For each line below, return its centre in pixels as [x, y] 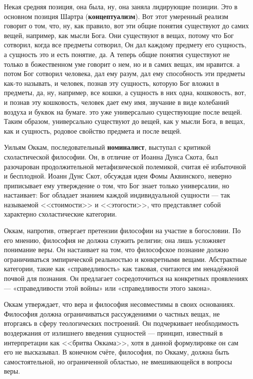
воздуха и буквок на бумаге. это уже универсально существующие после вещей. [123, 111]
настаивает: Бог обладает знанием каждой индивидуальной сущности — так [117, 195]
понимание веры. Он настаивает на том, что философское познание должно [117, 249]
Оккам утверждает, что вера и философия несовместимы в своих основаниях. [120, 304]
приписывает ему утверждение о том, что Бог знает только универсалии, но [117, 185]
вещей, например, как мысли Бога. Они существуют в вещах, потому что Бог [119, 35]
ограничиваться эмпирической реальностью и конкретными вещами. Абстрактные [126, 259]
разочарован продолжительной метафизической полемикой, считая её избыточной [125, 166]
